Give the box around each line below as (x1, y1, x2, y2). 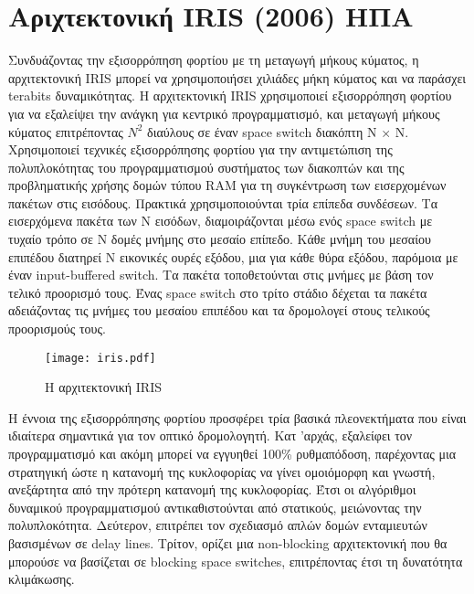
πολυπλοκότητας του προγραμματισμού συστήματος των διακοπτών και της (8, 157, 405, 176)
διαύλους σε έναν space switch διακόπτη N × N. (147, 122, 409, 141)
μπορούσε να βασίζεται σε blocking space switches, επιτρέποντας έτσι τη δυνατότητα (8, 551, 463, 570)
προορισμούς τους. (8, 319, 106, 338)
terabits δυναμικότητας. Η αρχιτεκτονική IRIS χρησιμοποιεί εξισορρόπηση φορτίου (8, 86, 452, 105)
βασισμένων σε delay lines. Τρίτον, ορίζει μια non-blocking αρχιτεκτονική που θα (8, 534, 448, 553)
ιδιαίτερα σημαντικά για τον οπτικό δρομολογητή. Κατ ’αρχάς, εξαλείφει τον (8, 426, 413, 445)
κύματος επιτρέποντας (8, 122, 123, 141)
